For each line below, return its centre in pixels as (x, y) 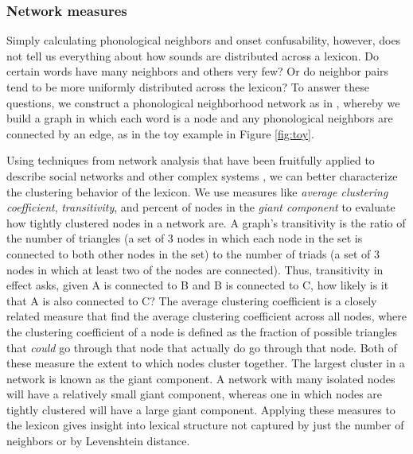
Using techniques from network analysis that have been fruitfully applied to (191, 160)
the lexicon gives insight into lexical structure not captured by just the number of (205, 425)
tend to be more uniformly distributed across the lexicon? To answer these (188, 87)
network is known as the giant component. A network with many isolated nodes (201, 378)
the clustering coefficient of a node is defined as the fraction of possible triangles (202, 331)
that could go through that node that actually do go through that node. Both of (202, 347)
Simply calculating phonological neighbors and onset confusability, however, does (204, 40)
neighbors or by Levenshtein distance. (98, 441)
